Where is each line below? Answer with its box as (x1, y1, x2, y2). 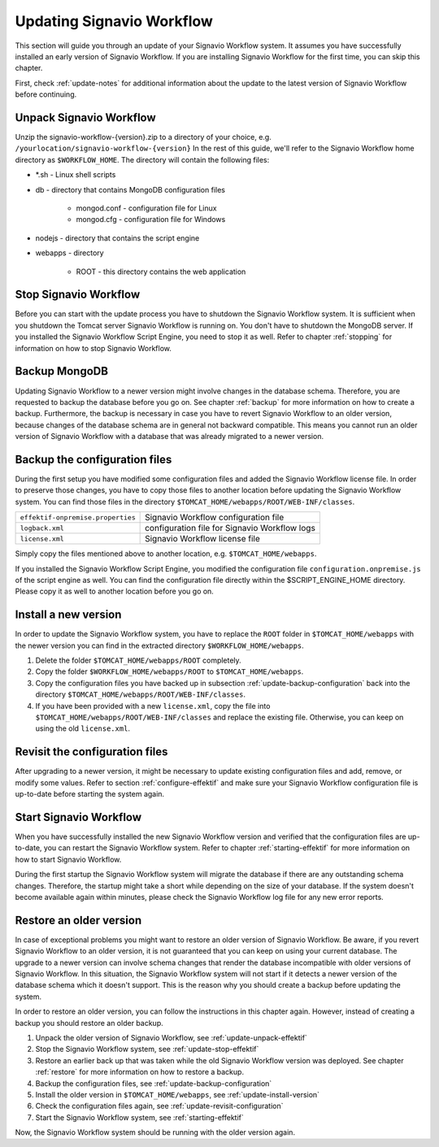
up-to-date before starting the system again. (15, 789, 165, 799)
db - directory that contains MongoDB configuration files (35, 185, 225, 194)
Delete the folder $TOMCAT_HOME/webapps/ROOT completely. (35, 655, 241, 666)
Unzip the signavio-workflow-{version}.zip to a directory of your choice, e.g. (15, 133, 272, 142)
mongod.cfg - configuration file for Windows (76, 215, 226, 224)
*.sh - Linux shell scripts (35, 170, 116, 180)
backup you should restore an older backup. (15, 1018, 163, 1028)
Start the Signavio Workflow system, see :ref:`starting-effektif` (35, 1112, 244, 1122)
